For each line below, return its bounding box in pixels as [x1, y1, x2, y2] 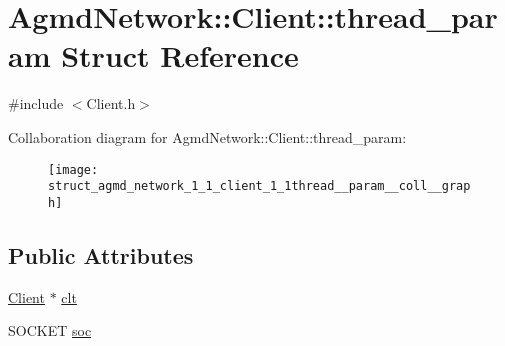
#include [8, 93, 64, 114]
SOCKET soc [8, 320, 92, 341]
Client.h [86, 93, 136, 114]
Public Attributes [8, 239, 194, 270]
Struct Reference [61, 35, 299, 76]
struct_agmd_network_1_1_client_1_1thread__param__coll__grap [48, 179, 471, 194]
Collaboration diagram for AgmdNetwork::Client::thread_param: [8, 126, 407, 147]
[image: [48, 162, 99, 177]
